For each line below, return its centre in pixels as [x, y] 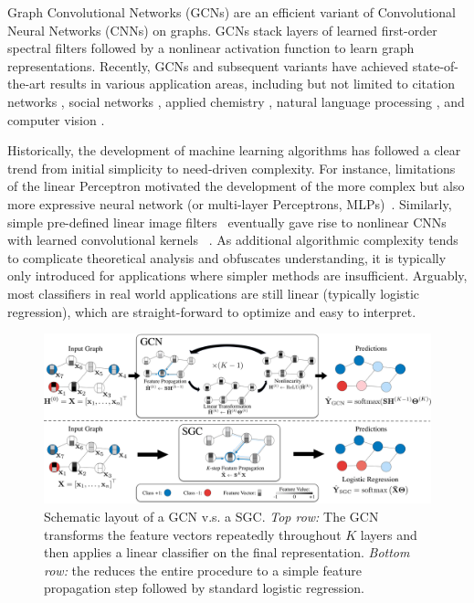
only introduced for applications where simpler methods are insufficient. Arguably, [237, 275]
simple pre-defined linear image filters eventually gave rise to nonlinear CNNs [227, 222]
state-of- [436, 65]
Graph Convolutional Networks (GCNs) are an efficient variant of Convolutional [232, 12]
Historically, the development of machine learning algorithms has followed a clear [234, 150]
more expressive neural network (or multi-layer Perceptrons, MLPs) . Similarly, [230, 203]
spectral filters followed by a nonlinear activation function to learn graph [211, 48]
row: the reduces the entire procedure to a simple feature [203, 570]
